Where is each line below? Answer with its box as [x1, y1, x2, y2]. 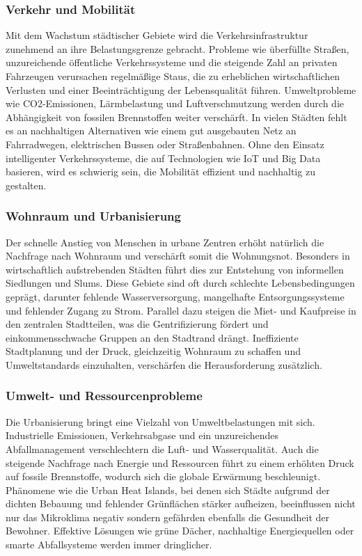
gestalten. [6, 177, 47, 192]
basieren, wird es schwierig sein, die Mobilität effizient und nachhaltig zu [6, 164, 315, 179]
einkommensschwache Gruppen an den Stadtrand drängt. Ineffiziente [6, 330, 299, 344]
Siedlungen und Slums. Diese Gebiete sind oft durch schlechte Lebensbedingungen [6, 276, 355, 290]
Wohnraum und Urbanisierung [6, 207, 181, 225]
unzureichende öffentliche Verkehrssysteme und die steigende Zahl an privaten [6, 55, 338, 70]
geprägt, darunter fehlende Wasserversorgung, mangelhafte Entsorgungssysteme [6, 289, 345, 303]
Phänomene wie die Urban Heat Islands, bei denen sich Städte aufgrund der [6, 482, 330, 497]
